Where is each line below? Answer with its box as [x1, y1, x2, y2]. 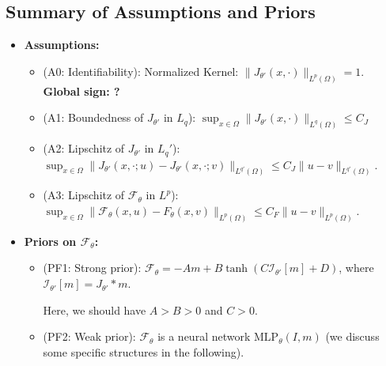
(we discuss [325, 328, 380, 345]
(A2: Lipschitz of [43, 140, 125, 157]
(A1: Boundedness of [43, 109, 144, 126]
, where [339, 259, 374, 276]
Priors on [24, 232, 77, 249]
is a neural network [157, 328, 251, 345]
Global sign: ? [43, 82, 120, 99]
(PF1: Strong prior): [43, 259, 142, 276]
